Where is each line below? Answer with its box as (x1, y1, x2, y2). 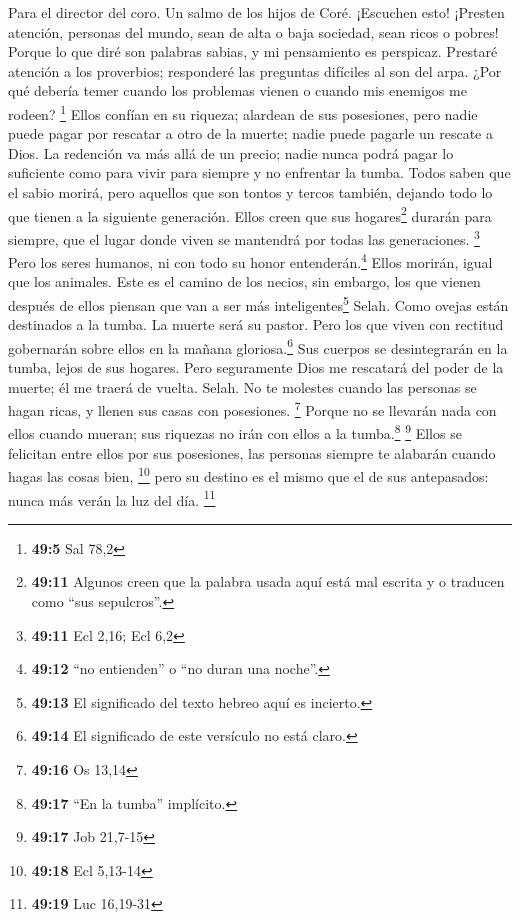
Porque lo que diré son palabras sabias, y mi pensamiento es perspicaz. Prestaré (8, 41, 498, 62)
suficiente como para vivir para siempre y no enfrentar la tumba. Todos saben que (8, 162, 511, 183)
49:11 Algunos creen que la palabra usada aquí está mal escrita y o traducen (31, 571, 505, 592)
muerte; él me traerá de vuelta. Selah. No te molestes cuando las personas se (8, 376, 477, 397)
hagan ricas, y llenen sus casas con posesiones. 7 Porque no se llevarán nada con (8, 397, 497, 420)
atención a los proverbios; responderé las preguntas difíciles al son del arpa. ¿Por (8, 60, 502, 81)
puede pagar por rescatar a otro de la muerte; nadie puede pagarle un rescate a (8, 123, 494, 144)
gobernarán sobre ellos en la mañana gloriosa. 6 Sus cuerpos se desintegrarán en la (8, 334, 508, 358)
